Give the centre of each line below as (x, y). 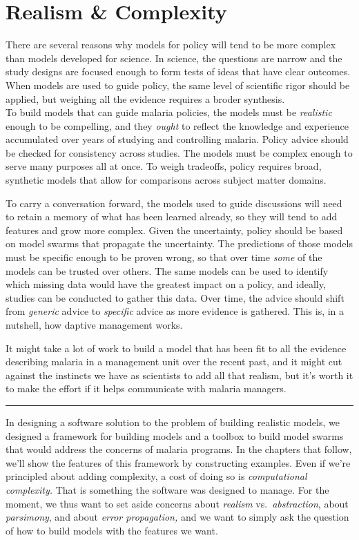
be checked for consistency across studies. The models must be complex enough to (179, 152)
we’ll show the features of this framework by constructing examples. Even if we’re (178, 462)
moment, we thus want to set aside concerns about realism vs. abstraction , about (177, 503)
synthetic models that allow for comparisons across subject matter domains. (166, 180)
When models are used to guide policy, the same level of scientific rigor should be (178, 85)
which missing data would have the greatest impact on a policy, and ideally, (166, 284)
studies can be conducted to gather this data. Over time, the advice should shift (175, 297)
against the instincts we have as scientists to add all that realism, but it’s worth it (179, 375)
